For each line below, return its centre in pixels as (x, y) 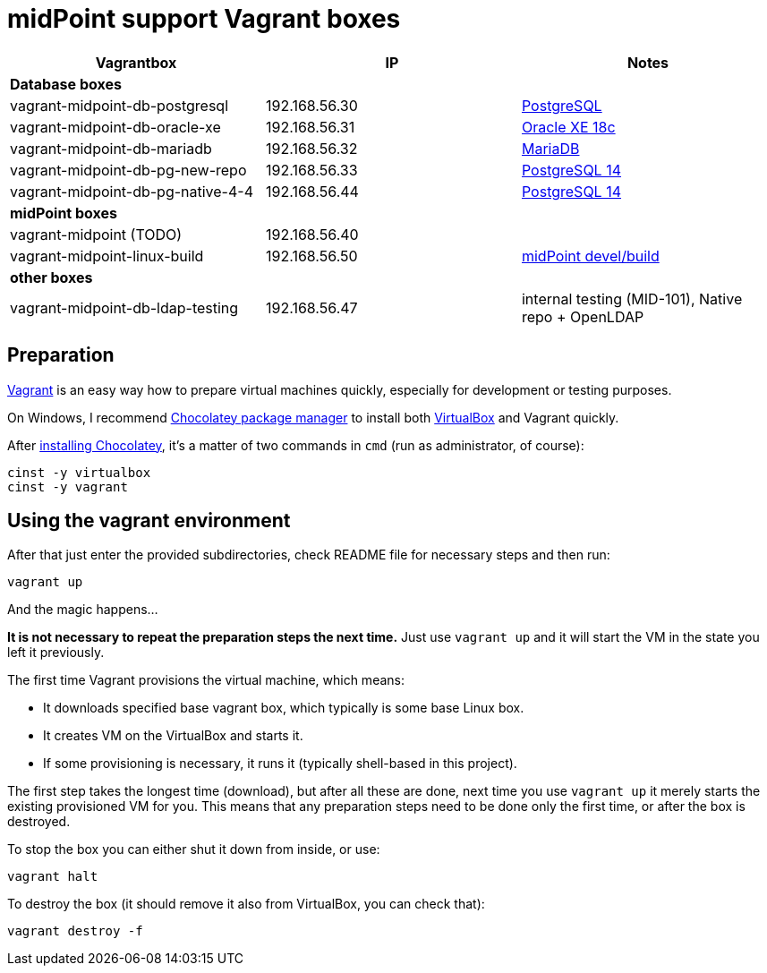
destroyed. (39, 822)
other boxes (51, 277)
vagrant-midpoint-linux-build (107, 256)
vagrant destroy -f (75, 931)
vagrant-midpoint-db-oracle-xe (115, 127)
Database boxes (66, 84)
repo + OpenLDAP (583, 316)
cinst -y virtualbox (79, 472)
